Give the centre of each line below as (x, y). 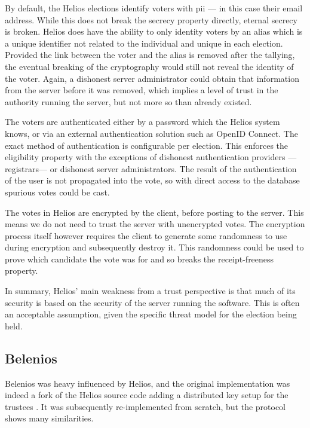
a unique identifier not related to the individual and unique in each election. (144, 43)
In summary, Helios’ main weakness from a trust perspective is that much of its (150, 291)
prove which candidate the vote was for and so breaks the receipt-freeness (139, 259)
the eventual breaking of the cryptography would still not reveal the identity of (149, 66)
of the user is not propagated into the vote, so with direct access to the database (152, 180)
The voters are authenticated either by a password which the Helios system (142, 122)
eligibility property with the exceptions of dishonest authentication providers (145, 157)
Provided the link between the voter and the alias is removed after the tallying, (150, 55)
